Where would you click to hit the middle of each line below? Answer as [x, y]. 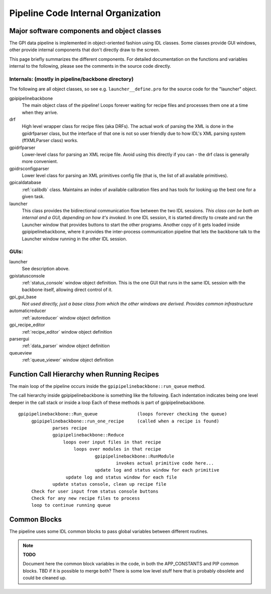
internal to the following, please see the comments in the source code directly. [90, 66]
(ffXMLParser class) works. [50, 140]
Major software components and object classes [85, 31]
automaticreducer [28, 311]
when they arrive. [40, 112]
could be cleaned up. [45, 578]
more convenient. [40, 162]
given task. [33, 197]
